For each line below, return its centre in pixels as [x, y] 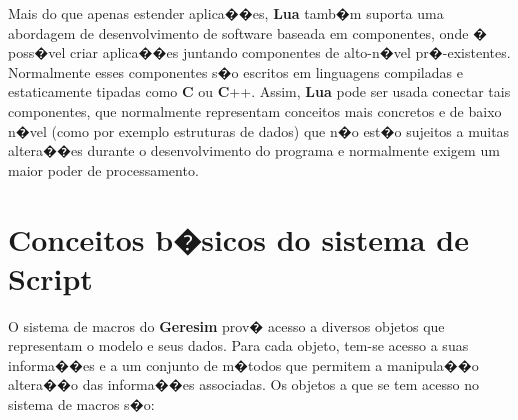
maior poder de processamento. [103, 169]
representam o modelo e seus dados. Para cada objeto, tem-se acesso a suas [238, 345]
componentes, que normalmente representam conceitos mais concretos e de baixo [255, 110]
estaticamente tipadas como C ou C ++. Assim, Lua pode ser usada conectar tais [259, 91]
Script [50, 277]
